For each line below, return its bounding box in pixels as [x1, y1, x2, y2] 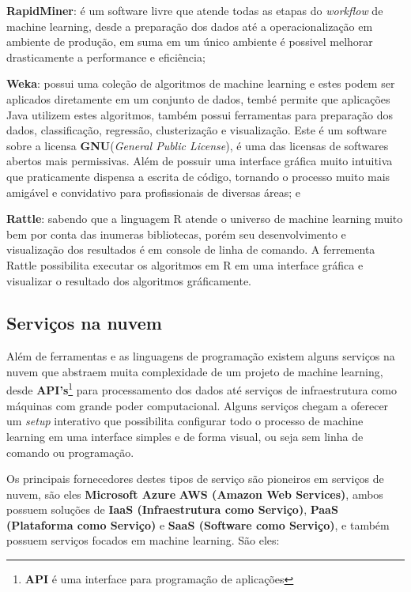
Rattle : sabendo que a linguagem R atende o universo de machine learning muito [6, 210, 403, 227]
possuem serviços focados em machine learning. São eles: [6, 532, 280, 549]
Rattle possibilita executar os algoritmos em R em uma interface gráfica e [6, 256, 364, 273]
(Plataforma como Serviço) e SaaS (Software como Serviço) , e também [6, 516, 390, 533]
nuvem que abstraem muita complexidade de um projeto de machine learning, [6, 363, 383, 379]
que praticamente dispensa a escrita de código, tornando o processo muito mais [6, 168, 390, 184]
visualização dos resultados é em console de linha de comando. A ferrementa [6, 241, 375, 258]
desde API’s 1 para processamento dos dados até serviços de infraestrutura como [6, 379, 397, 398]
